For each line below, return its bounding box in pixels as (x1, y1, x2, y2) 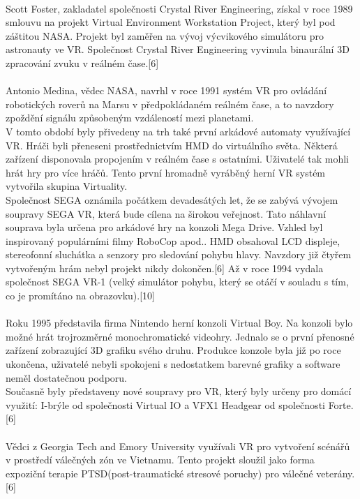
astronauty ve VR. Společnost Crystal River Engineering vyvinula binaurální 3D (6, 42, 350, 57)
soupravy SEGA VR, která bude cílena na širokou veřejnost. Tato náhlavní (6, 206, 327, 221)
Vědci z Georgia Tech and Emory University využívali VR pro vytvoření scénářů (6, 438, 350, 453)
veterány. (316, 466, 355, 480)
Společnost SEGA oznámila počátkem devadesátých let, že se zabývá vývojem (6, 192, 338, 207)
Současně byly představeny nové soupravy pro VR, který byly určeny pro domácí (6, 384, 352, 399)
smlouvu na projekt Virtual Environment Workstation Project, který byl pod (6, 15, 336, 29)
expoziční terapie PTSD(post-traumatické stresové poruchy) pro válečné (6, 466, 313, 480)
